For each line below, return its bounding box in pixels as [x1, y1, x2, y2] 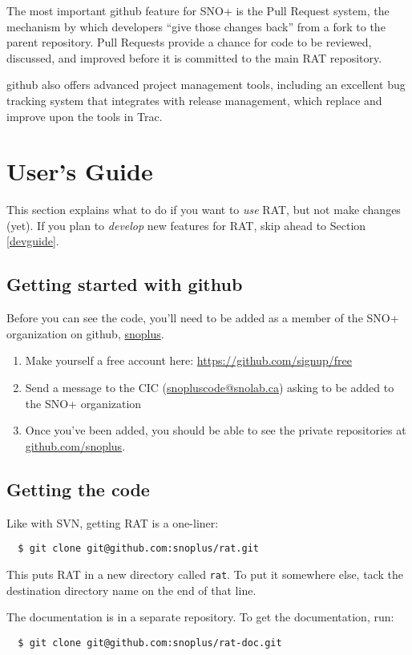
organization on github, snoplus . [6, 325, 164, 342]
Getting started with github [6, 272, 243, 297]
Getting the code [6, 476, 150, 501]
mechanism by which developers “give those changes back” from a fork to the [6, 18, 386, 34]
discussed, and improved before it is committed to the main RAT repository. [6, 49, 382, 66]
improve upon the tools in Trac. [6, 107, 163, 124]
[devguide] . [6, 232, 59, 249]
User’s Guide [6, 155, 153, 188]
